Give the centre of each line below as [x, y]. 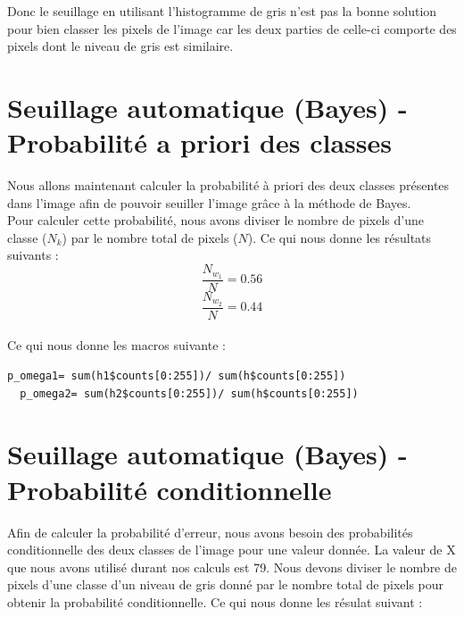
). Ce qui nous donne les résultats [340, 237]
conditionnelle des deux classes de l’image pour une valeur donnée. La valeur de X [232, 550]
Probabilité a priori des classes [199, 142]
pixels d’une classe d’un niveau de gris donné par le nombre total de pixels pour [226, 584]
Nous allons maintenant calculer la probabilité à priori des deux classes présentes [228, 185]
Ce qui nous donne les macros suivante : [116, 345]
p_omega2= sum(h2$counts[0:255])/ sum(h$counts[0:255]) [189, 393]
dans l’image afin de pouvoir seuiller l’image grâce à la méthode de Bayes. [209, 202]
